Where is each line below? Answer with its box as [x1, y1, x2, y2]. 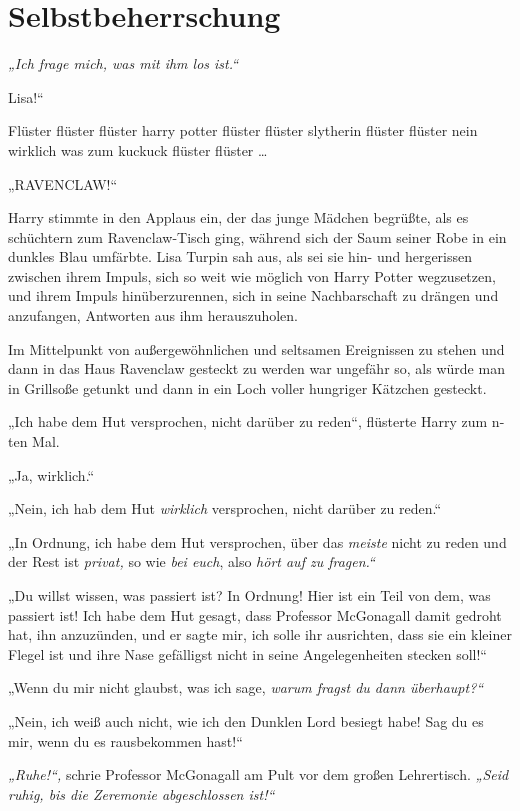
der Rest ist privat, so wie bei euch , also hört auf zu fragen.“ [8, 551, 375, 572]
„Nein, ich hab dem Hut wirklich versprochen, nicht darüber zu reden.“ [8, 498, 442, 519]
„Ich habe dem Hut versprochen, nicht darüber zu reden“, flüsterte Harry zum [8, 411, 488, 432]
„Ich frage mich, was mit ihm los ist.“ [8, 53, 239, 74]
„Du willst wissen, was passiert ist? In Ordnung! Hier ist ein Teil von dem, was [8, 585, 491, 605]
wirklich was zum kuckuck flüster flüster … [8, 139, 268, 160]
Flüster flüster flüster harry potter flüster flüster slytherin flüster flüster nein [8, 120, 478, 141]
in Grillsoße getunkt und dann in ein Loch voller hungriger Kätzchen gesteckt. [8, 377, 487, 398]
